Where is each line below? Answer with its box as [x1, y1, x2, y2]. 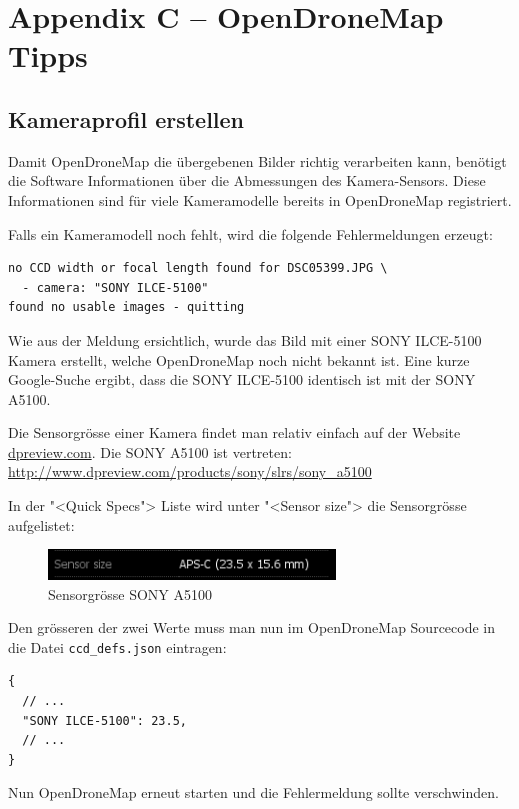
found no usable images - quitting [8, 300, 245, 315]
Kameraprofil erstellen [8, 103, 245, 134]
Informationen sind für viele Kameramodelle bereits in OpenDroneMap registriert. [8, 189, 512, 210]
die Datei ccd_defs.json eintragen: [8, 636, 227, 657]
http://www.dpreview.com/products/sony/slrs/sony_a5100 [8, 461, 372, 482]
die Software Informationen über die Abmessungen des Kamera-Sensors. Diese [8, 170, 486, 191]
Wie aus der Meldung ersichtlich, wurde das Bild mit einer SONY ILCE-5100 [8, 329, 482, 350]
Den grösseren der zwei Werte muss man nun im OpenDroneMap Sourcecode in [8, 617, 496, 638]
